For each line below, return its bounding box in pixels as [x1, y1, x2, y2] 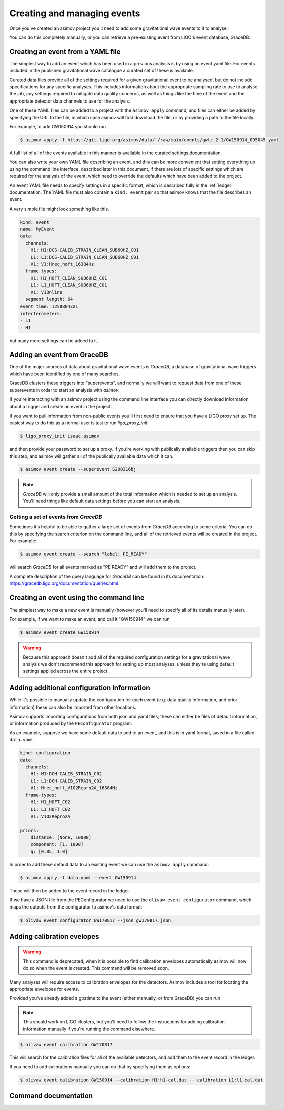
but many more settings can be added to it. [9, 337, 98, 344]
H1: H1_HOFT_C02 [30, 799, 70, 805]
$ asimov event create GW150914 [20, 630, 100, 635]
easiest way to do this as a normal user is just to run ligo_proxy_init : [9, 420, 149, 426]
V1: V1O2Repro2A [30, 813, 70, 819]
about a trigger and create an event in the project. [9, 403, 112, 410]
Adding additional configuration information [9, 684, 150, 692]
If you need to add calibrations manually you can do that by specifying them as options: [9, 1063, 191, 1070]
